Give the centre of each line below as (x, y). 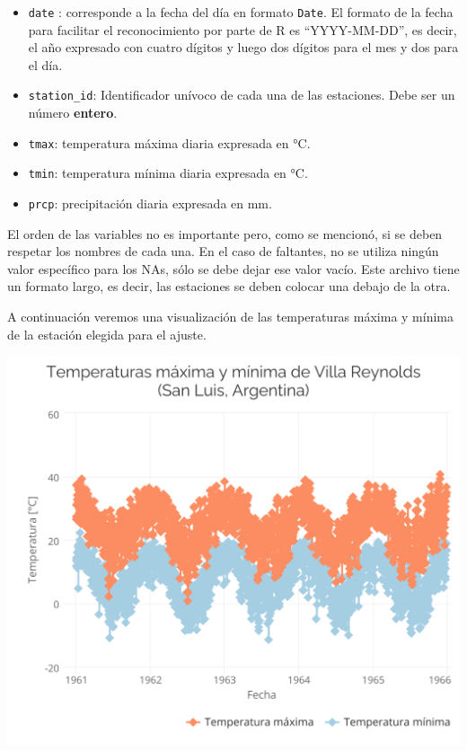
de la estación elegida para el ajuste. (107, 334)
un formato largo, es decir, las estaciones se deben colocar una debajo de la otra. (229, 286)
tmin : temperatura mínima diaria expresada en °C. (168, 173)
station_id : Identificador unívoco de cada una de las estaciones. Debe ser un (242, 95)
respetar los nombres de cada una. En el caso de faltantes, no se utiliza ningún (223, 251)
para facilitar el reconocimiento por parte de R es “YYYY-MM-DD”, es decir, (242, 29)
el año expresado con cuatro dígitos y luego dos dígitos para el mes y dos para (243, 47)
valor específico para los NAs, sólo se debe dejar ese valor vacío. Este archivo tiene (233, 268)
